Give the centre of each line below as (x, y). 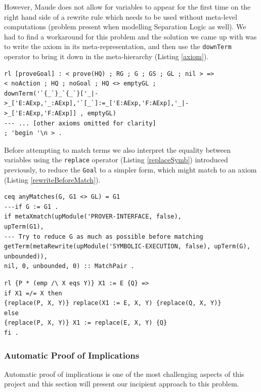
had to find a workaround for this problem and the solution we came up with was (130, 36)
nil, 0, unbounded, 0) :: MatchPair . (69, 266)
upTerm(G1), (24, 227)
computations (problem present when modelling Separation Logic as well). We (125, 27)
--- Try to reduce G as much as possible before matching (104, 236)
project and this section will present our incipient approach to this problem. (122, 384)
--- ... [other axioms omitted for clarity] (80, 123)
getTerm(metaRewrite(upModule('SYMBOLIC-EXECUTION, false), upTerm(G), (127, 247)
